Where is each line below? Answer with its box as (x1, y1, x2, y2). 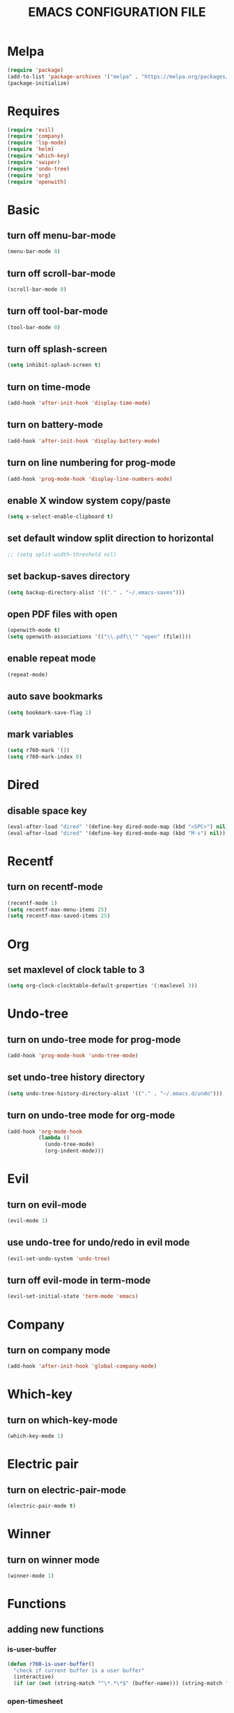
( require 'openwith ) (7, 178, 68, 185)
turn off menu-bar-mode (7, 229, 116, 241)
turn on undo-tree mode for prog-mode (7, 1034, 181, 1046)
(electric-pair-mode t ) (7, 1503, 77, 1510)
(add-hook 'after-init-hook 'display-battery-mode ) (7, 438, 160, 444)
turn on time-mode (7, 381, 91, 393)
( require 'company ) (7, 133, 64, 140)
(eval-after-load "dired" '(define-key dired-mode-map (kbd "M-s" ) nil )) (7, 830, 226, 837)
